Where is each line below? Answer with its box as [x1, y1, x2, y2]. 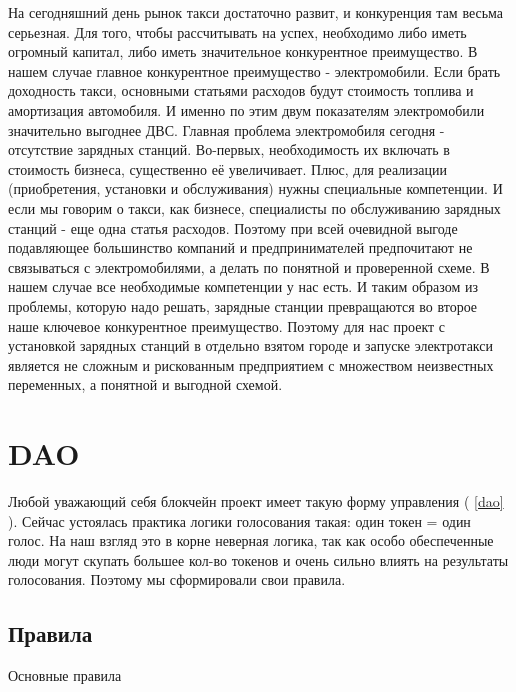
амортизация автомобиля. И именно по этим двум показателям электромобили [8, 99, 485, 120]
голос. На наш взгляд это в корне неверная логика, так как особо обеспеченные [8, 530, 494, 551]
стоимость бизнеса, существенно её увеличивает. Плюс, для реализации [8, 158, 447, 179]
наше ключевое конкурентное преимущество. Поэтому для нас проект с [8, 315, 446, 336]
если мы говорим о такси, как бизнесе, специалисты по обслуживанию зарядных [8, 197, 501, 218]
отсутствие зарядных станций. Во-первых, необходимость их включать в [8, 139, 450, 160]
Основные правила [8, 665, 122, 686]
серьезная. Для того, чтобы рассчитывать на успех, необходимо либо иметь [8, 21, 467, 42]
